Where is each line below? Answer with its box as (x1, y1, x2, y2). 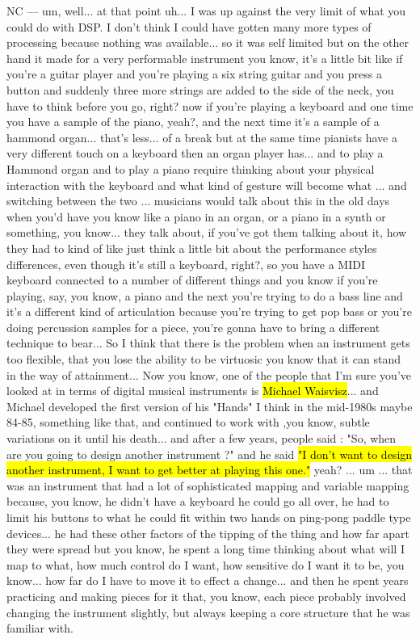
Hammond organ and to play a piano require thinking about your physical (6, 160, 375, 177)
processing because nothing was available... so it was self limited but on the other (6, 34, 409, 51)
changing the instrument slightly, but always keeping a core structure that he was (6, 603, 410, 620)
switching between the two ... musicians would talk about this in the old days (6, 192, 390, 209)
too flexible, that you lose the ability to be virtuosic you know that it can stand (6, 351, 401, 368)
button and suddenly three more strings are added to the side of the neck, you (6, 81, 394, 98)
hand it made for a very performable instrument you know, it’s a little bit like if (6, 49, 403, 66)
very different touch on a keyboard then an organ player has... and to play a (6, 145, 384, 162)
